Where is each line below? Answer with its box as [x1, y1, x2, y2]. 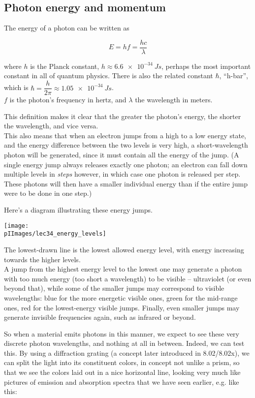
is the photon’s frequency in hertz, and [9, 94, 127, 105]
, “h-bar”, [219, 70, 248, 81]
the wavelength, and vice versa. [4, 121, 98, 131]
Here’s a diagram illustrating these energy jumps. [4, 205, 153, 215]
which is [4, 82, 29, 92]
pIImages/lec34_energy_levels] [4, 230, 106, 238]
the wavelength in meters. [135, 94, 213, 105]
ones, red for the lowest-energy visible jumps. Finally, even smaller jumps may [4, 302, 240, 312]
